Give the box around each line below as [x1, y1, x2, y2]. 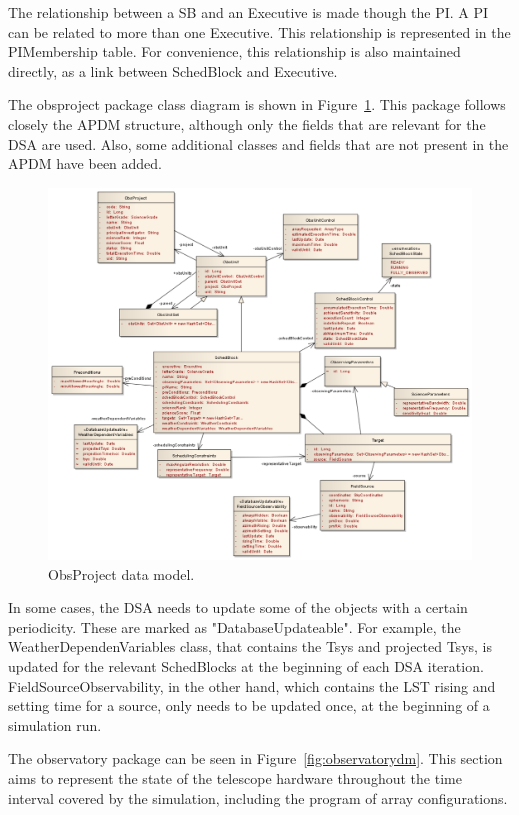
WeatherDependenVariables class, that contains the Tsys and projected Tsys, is [8, 636, 493, 657]
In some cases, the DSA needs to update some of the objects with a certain [8, 597, 468, 618]
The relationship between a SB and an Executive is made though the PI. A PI [8, 2, 489, 22]
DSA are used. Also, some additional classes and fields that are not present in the [8, 133, 509, 154]
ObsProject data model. [48, 563, 195, 584]
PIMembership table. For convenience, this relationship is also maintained [8, 41, 461, 62]
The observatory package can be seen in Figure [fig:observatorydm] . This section [8, 748, 503, 769]
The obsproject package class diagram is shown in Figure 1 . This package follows [8, 94, 506, 115]
